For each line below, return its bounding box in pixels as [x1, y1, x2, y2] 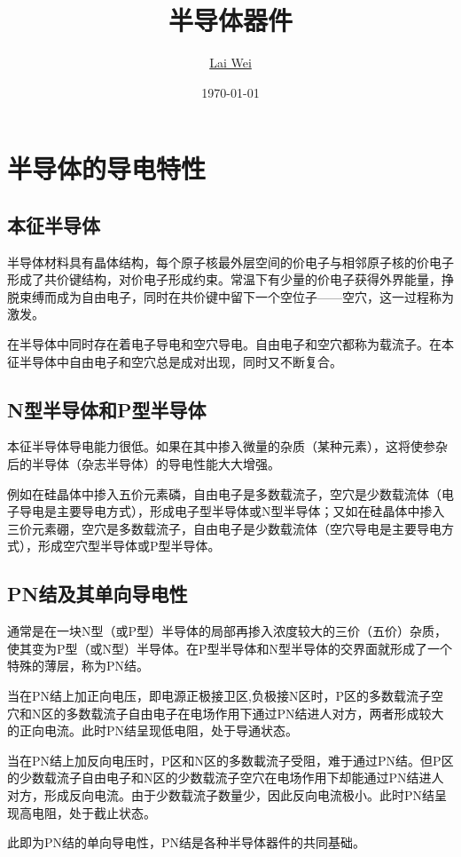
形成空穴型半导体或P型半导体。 [37, 536, 221, 555]
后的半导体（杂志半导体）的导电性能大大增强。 [7, 455, 280, 473]
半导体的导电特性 [7, 150, 207, 186]
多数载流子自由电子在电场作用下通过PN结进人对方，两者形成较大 [66, 703, 444, 722]
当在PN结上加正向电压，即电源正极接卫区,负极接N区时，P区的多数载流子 [7, 686, 431, 705]
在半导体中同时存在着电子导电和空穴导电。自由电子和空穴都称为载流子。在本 [7, 335, 454, 353]
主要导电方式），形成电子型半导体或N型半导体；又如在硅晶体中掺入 [56, 502, 445, 520]
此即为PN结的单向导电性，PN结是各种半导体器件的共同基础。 [7, 833, 366, 852]
